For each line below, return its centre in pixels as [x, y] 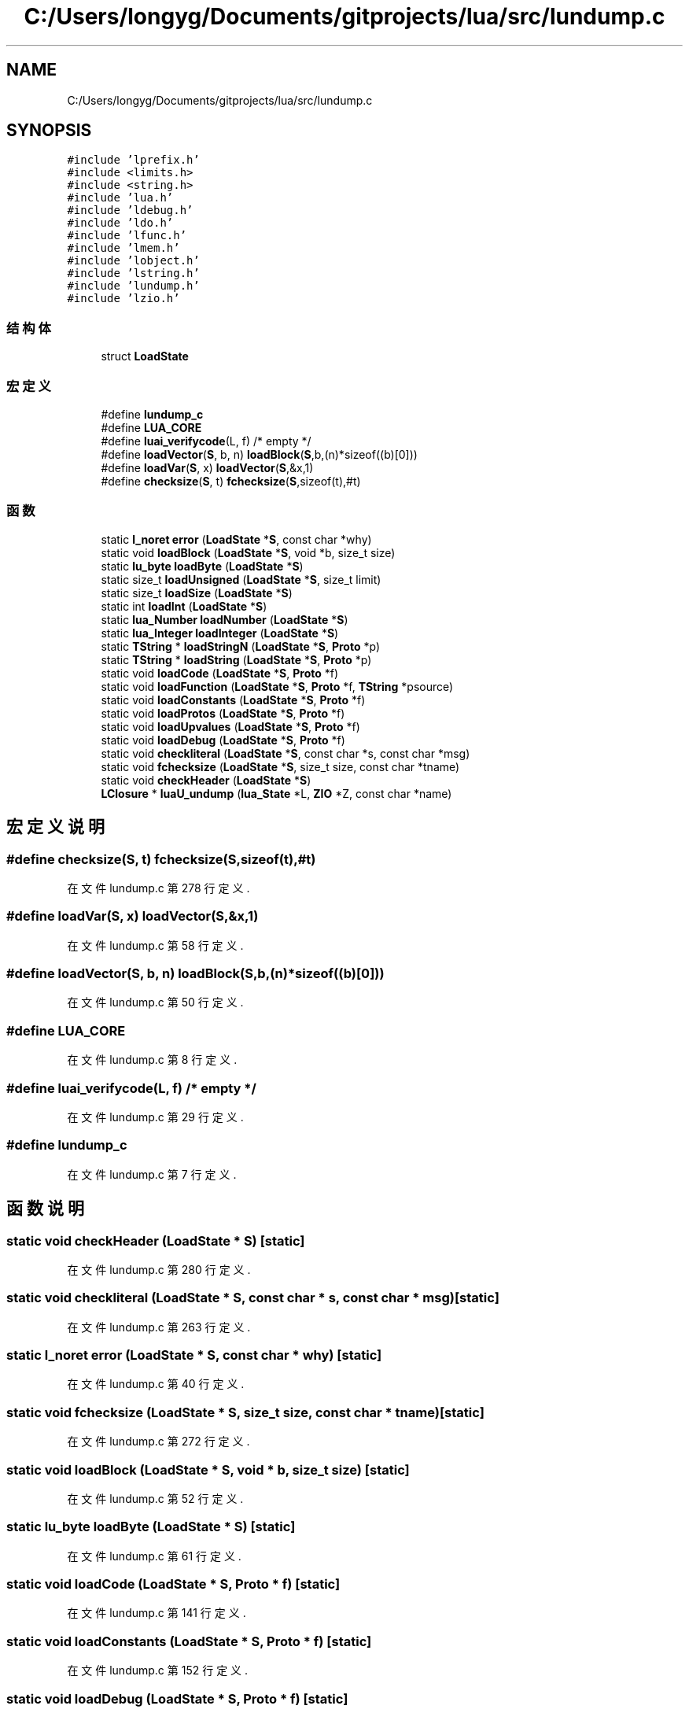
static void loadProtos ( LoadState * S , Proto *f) [223, 713]
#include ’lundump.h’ [133, 286]
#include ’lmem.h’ [123, 248]
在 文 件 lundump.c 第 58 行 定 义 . [155, 945]
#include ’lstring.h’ [133, 273]
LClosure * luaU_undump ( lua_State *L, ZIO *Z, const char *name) [276, 793]
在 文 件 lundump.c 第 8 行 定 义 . [152, 1060]
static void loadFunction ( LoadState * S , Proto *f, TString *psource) [277, 686]
